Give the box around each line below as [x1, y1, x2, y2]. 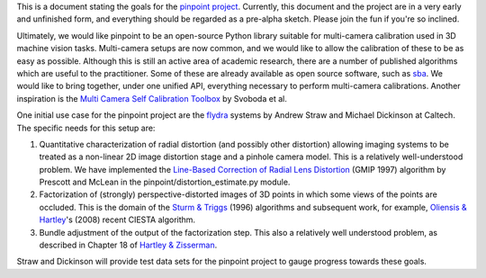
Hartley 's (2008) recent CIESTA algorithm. [39, 214, 196, 225]
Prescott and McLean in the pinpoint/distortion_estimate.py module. [39, 176, 291, 188]
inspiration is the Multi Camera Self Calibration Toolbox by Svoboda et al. [16, 93, 287, 103]
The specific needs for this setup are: [16, 122, 156, 133]
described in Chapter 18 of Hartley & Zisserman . [39, 239, 218, 251]
